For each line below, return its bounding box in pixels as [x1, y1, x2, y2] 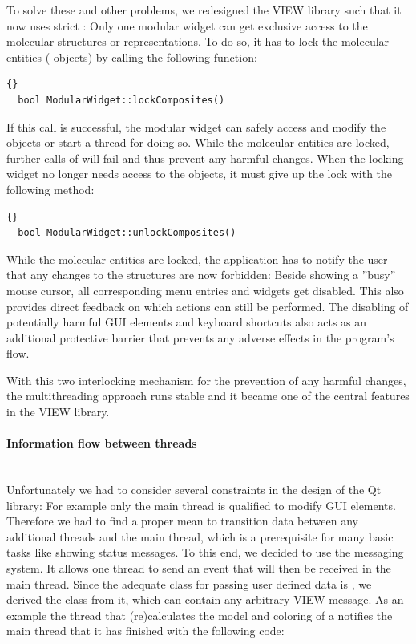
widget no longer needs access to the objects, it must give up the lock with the [6, 165, 393, 182]
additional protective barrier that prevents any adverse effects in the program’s [6, 329, 394, 346]
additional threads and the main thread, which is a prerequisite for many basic [6, 528, 394, 545]
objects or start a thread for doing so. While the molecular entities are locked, [6, 134, 390, 151]
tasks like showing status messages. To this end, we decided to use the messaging [6, 544, 404, 561]
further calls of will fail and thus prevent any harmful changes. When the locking [6, 149, 404, 166]
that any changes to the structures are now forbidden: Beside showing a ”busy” [6, 266, 396, 283]
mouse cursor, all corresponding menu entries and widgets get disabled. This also [6, 281, 404, 298]
